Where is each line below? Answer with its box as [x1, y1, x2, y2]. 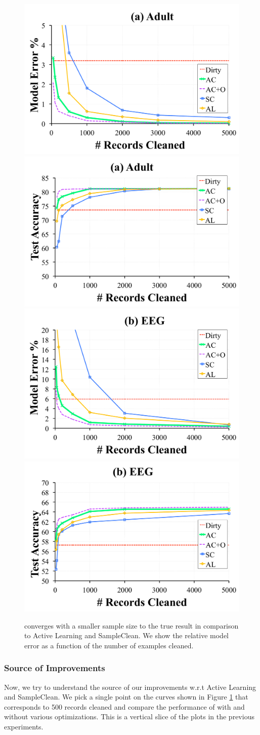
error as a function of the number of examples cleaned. [24, 640, 194, 650]
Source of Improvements [4, 661, 105, 674]
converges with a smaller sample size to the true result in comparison [24, 620, 239, 631]
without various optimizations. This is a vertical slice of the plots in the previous [4, 711, 254, 722]
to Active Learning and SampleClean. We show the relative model [24, 630, 229, 641]
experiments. [4, 721, 44, 731]
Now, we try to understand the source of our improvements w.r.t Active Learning [4, 681, 256, 692]
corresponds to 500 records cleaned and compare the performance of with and [4, 701, 245, 712]
